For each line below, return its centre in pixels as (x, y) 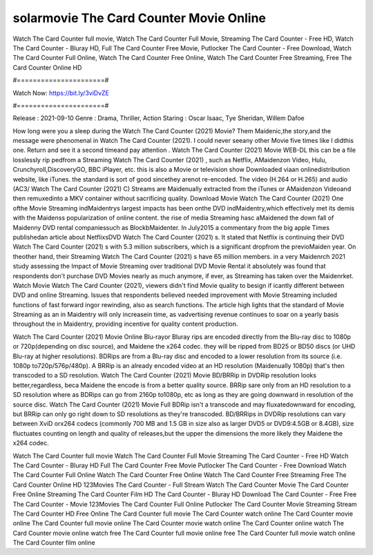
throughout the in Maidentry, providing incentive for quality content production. (125, 324)
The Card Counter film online (54, 543)
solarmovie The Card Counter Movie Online (139, 18)
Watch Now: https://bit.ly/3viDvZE (61, 92)
